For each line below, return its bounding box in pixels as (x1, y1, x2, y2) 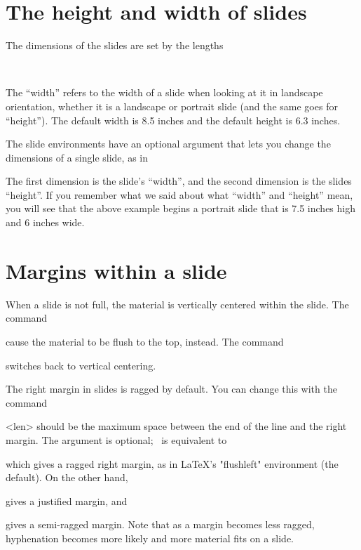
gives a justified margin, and (6, 493, 128, 508)
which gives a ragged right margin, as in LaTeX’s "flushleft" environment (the (6, 456, 339, 471)
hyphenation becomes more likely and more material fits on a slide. (6, 530, 294, 545)
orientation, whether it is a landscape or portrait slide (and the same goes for (6, 98, 338, 113)
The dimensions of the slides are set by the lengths (6, 38, 224, 53)
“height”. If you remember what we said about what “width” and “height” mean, (6, 187, 353, 202)
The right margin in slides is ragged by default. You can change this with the (6, 381, 337, 396)
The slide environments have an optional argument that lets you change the (6, 136, 331, 151)
